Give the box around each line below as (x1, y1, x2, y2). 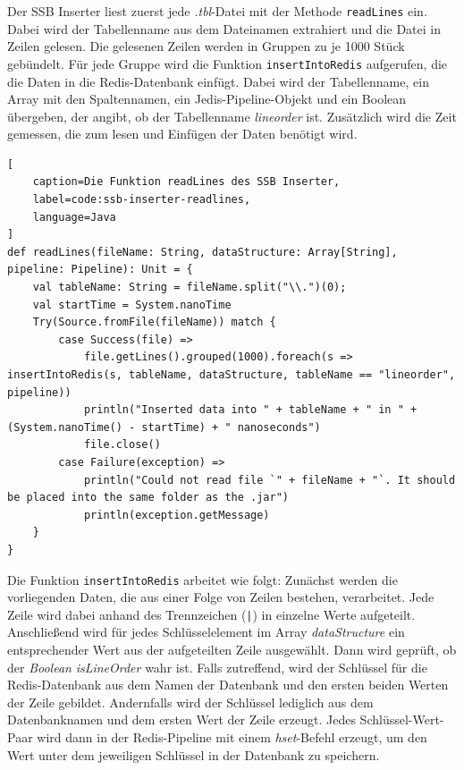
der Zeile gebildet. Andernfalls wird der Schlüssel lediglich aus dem (7, 692, 374, 711)
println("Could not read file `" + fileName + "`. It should (83, 473, 456, 487)
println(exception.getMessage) (83, 508, 270, 521)
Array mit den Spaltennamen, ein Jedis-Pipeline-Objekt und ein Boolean (7, 89, 407, 108)
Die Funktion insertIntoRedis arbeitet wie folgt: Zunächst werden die (7, 570, 398, 588)
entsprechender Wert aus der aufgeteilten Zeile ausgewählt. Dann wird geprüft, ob (7, 640, 457, 659)
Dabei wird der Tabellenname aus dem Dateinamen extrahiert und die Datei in (7, 19, 441, 38)
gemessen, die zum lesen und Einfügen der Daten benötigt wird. (7, 124, 358, 143)
